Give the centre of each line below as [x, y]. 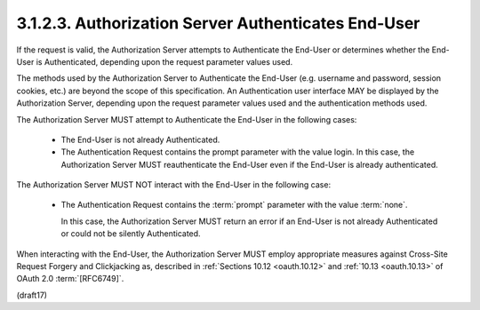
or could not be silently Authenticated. [131, 234]
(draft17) [32, 295]
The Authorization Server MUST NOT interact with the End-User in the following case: [174, 185]
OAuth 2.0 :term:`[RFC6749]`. [70, 279]
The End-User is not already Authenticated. [140, 139]
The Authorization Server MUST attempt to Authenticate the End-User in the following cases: [187, 119]
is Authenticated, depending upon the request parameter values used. [164, 61]
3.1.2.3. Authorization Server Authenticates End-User [218, 23]
